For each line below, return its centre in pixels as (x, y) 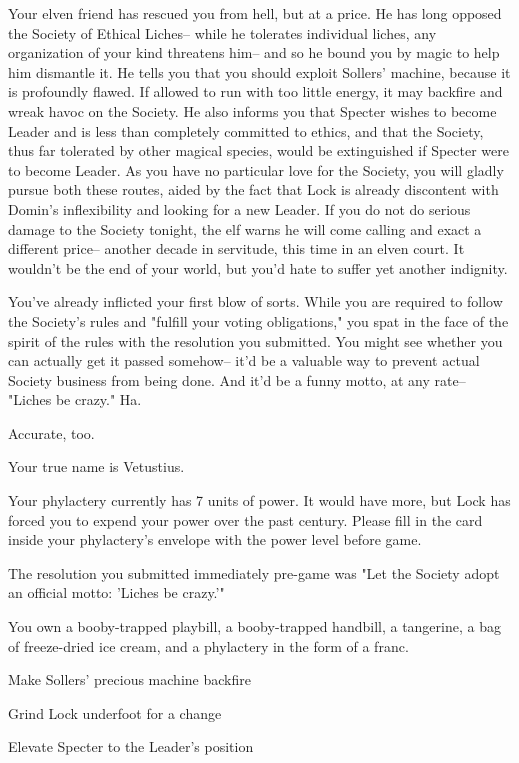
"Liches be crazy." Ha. (75, 399)
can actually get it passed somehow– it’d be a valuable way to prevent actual (244, 360)
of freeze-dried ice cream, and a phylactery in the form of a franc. (208, 645)
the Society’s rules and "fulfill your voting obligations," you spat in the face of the (258, 320)
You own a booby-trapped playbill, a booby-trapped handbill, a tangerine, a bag (254, 626)
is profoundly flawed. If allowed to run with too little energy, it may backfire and (255, 91)
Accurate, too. (51, 432)
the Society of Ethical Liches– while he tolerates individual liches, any (222, 32)
